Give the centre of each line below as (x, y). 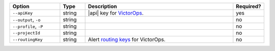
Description (102, 6)
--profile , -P (28, 26)
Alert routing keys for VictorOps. (127, 39)
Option (21, 6)
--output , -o (26, 19)
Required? (249, 6)
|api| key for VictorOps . (116, 13)
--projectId (26, 33)
